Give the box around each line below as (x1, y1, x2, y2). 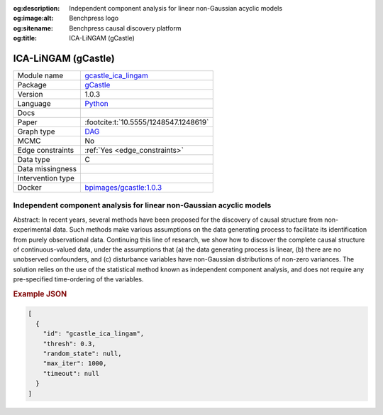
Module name (17, 71, 64, 81)
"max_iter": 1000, (43, 360, 107, 367)
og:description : (13, 4, 60, 12)
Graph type (17, 126, 56, 136)
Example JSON (13, 289, 67, 298)
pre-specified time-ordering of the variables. (13, 275, 144, 284)
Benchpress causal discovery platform (69, 23, 182, 32)
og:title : (13, 34, 38, 43)
